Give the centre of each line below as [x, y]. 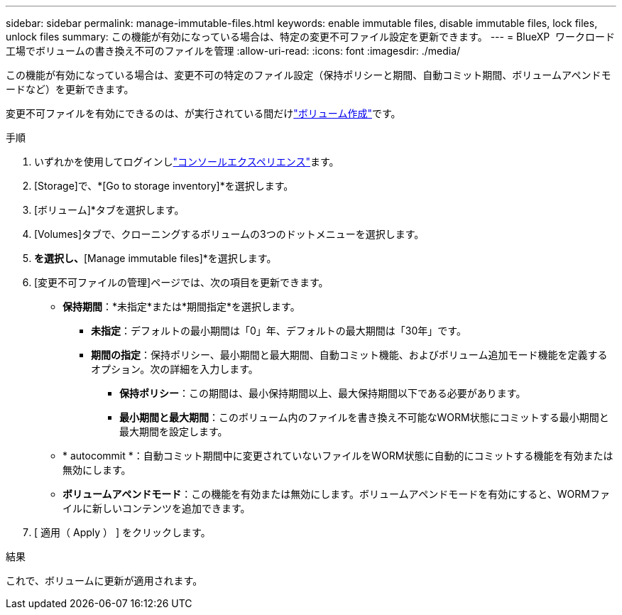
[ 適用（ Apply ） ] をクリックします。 [122, 532]
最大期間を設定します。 [174, 431]
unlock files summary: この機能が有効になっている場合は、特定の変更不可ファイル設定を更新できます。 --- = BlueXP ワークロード [311, 37]
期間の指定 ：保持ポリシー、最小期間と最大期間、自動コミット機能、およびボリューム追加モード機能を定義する [349, 355]
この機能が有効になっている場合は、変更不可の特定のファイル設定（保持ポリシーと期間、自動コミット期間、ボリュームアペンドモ [309, 75]
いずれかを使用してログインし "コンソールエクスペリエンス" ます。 [187, 162]
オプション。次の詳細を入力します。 [175, 369]
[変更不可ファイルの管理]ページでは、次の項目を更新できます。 [181, 282]
